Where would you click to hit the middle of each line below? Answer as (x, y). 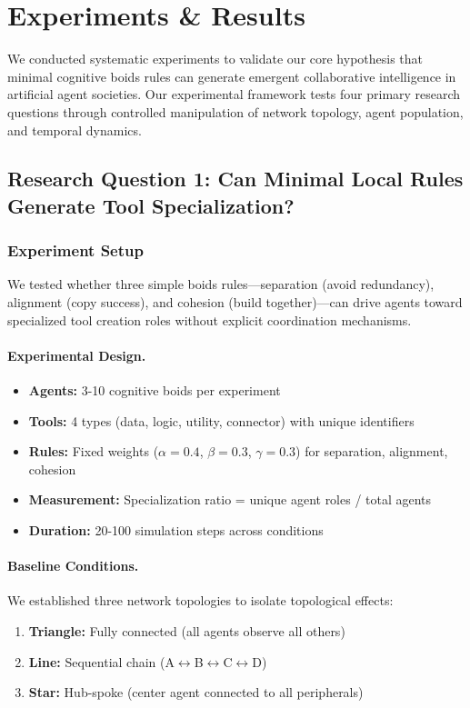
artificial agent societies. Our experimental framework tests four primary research (234, 94)
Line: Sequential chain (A (101, 661)
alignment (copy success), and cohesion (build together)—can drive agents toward (235, 302)
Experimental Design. (77, 355)
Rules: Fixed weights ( (94, 451)
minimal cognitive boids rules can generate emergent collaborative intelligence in (232, 76)
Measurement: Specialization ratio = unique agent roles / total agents (230, 499)
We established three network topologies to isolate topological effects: (200, 600)
